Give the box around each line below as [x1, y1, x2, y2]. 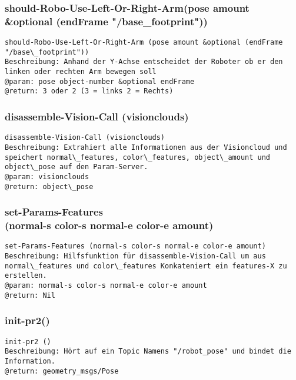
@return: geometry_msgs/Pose [5, 366, 119, 375]
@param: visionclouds [5, 172, 89, 181]
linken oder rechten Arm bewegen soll [5, 68, 157, 76]
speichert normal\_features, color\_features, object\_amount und [5, 153, 271, 162]
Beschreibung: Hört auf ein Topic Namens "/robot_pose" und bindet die [5, 347, 291, 356]
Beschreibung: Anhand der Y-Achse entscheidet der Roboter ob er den [5, 58, 283, 66]
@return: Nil [5, 291, 55, 300]
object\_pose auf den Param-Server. [5, 163, 148, 171]
